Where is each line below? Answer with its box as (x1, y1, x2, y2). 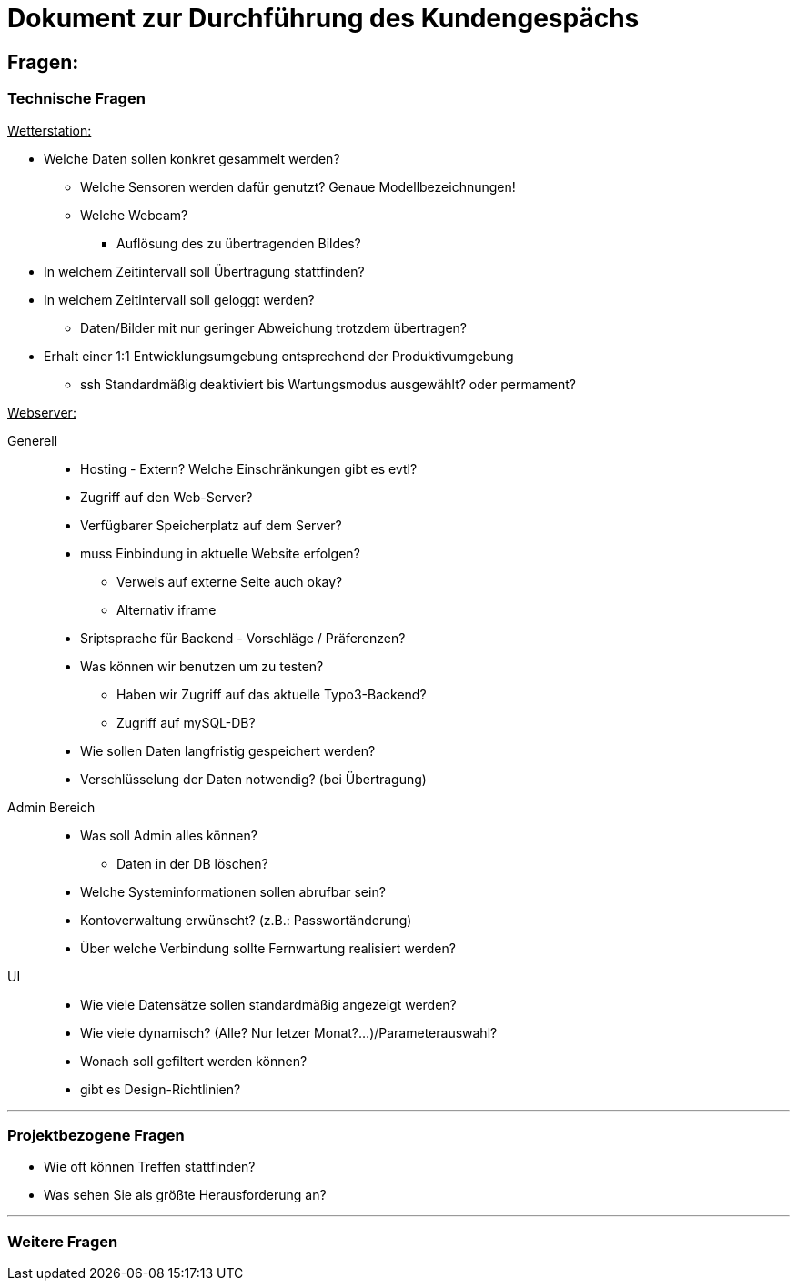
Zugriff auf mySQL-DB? (116, 714, 256, 730)
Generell (7, 432, 58, 448)
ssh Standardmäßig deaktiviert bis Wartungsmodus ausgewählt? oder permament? (80, 376, 576, 392)
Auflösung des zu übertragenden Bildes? (116, 235, 361, 251)
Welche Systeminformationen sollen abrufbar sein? (80, 883, 386, 900)
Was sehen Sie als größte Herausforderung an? (44, 1187, 327, 1203)
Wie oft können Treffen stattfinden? (44, 1159, 256, 1175)
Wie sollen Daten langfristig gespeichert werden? (80, 742, 376, 759)
